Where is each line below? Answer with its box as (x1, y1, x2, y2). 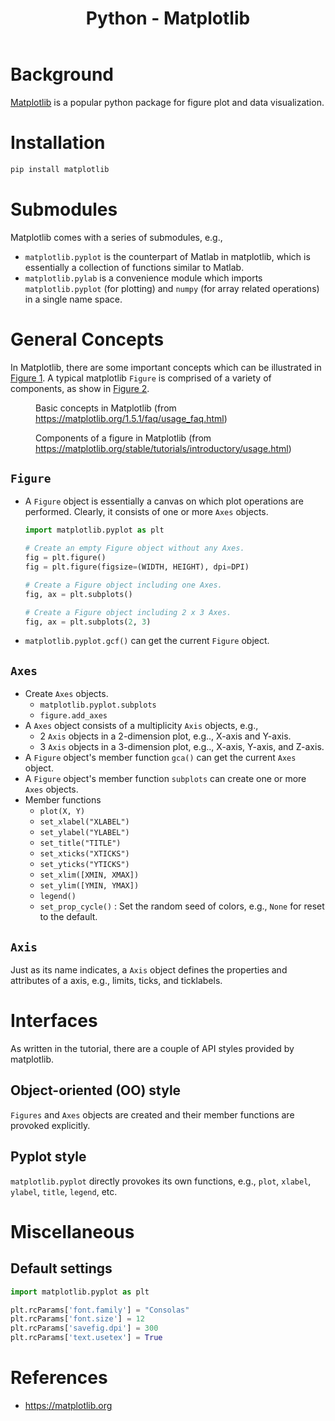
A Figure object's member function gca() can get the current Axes (24, 752, 297, 764)
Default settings (10, 1260, 113, 1277)
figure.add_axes (39, 711, 108, 721)
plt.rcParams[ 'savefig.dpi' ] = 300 (10, 1323, 159, 1334)
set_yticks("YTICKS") (39, 860, 130, 870)
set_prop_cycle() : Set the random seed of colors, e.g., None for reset (39, 900, 325, 912)
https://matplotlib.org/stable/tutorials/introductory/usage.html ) (35, 442, 292, 454)
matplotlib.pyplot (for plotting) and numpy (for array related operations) (24, 282, 320, 294)
